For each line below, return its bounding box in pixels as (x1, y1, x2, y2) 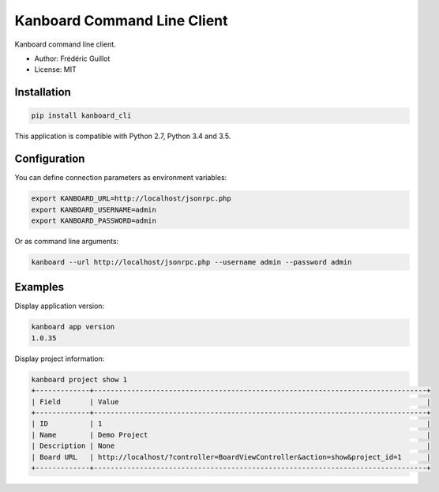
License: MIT (34, 65, 77, 74)
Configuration (14, 152, 85, 166)
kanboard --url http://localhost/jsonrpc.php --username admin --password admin (31, 257, 352, 266)
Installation (14, 85, 71, 99)
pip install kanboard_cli (31, 111, 132, 120)
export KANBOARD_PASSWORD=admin (31, 216, 157, 225)
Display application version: (14, 301, 105, 311)
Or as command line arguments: (14, 236, 119, 246)
